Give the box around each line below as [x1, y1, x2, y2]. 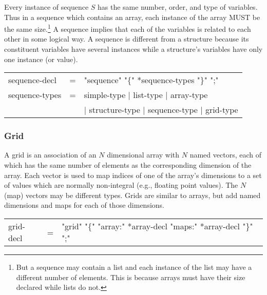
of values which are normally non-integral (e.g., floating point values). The [4, 180, 238, 190]
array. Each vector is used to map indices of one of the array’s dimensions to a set [4, 169, 262, 180]
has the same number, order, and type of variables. [98, 2, 258, 12]
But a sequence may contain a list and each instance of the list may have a [16, 262, 252, 272]
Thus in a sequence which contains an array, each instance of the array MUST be [4, 11, 260, 22]
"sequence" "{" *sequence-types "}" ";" [84, 74, 219, 86]
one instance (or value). [4, 53, 78, 64]
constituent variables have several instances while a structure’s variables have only [4, 44, 263, 54]
